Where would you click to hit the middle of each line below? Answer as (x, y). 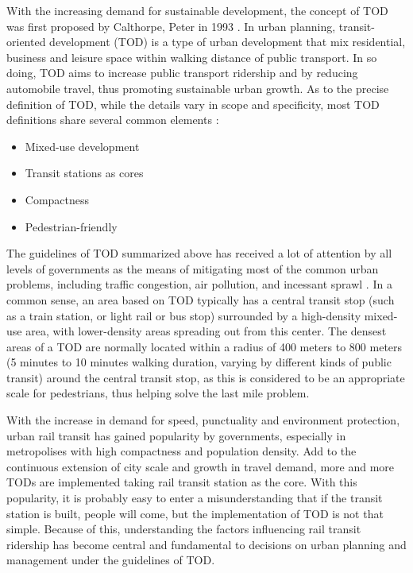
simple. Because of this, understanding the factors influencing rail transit (184, 529)
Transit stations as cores (84, 173)
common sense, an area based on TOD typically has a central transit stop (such (201, 299)
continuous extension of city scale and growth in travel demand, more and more (201, 466)
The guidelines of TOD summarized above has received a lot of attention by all (199, 253)
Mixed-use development (82, 146)
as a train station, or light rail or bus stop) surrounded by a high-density (184, 315)
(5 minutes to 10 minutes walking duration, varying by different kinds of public (199, 362)
